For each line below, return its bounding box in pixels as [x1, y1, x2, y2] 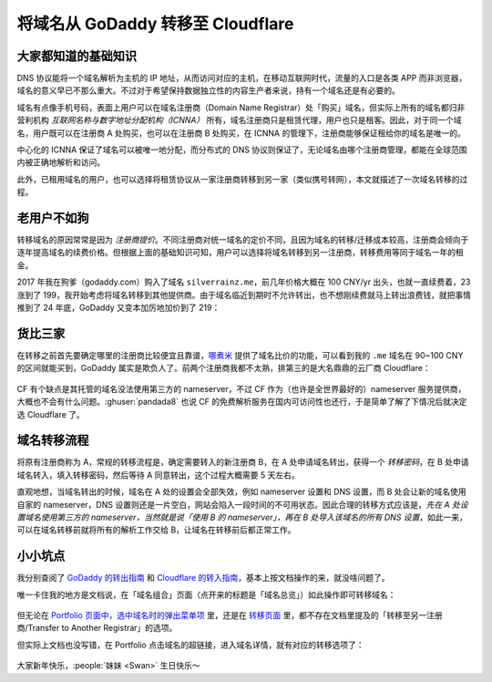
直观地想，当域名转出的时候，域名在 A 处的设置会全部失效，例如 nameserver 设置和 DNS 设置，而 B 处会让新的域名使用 [16, 486, 466, 497]
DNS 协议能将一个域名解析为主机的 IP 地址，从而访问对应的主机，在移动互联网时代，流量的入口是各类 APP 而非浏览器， [16, 73, 467, 84]
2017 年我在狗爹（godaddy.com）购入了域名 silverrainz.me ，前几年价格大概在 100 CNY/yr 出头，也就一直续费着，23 [16, 276, 471, 287]
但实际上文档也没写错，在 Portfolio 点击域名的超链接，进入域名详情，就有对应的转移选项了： [16, 639, 364, 650]
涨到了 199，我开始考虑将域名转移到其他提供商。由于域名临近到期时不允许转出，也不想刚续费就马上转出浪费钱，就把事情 [16, 289, 471, 300]
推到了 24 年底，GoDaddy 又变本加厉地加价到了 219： [16, 302, 220, 314]
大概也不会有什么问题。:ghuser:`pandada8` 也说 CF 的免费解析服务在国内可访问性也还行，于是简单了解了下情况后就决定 [16, 397, 467, 408]
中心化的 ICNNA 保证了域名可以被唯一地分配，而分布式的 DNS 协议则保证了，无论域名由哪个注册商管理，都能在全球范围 [16, 144, 468, 155]
